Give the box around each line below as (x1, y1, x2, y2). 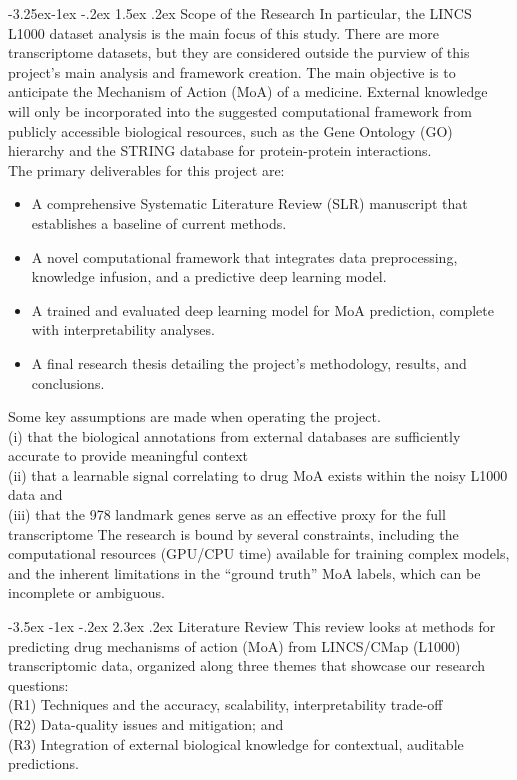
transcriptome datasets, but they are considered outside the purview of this (8, 42, 470, 63)
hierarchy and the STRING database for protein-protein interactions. (8, 140, 432, 161)
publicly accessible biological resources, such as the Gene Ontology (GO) (8, 120, 453, 141)
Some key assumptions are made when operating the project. (8, 406, 381, 427)
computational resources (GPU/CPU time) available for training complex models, (8, 543, 510, 564)
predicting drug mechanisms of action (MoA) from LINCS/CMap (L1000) (8, 635, 461, 656)
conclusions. (31, 372, 105, 393)
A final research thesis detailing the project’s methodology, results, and (31, 352, 467, 373)
